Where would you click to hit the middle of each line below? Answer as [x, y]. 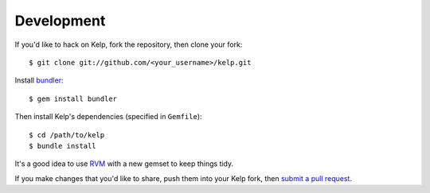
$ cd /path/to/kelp [67, 135]
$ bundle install [63, 146]
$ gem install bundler [73, 98]
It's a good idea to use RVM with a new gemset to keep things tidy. [124, 164]
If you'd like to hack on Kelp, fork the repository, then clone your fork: [129, 44]
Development [60, 21]
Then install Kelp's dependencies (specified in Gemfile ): [108, 117]
